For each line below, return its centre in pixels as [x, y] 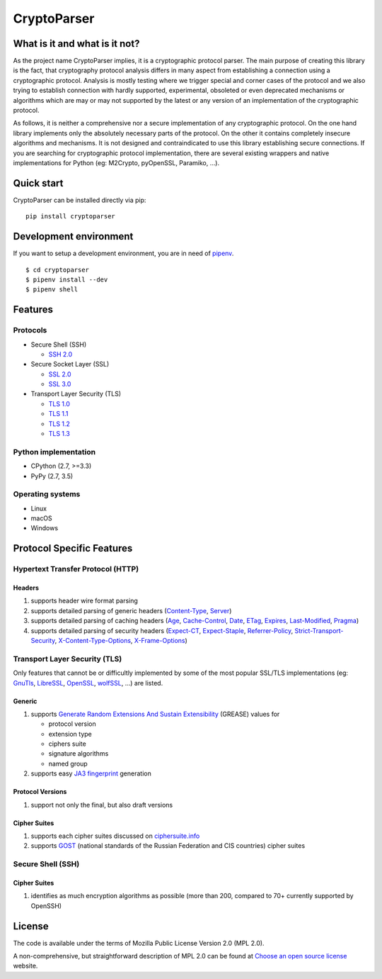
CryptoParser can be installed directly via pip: [80, 200]
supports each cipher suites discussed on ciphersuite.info [115, 836]
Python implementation [54, 452]
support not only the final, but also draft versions [102, 805]
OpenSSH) [46, 906]
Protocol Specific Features [73, 548]
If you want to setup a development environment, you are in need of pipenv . [123, 253]
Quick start [38, 183]
